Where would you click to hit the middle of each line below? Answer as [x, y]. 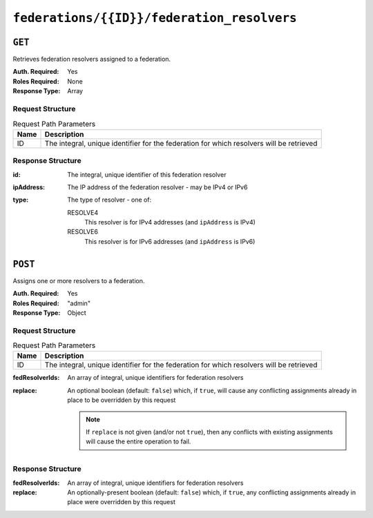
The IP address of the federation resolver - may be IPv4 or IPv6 [157, 187]
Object [77, 313]
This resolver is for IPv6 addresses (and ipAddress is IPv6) [170, 241]
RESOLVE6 [83, 232]
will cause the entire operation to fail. [138, 441]
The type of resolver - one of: [109, 200]
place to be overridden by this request [122, 400]
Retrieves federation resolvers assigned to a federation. [92, 59]
